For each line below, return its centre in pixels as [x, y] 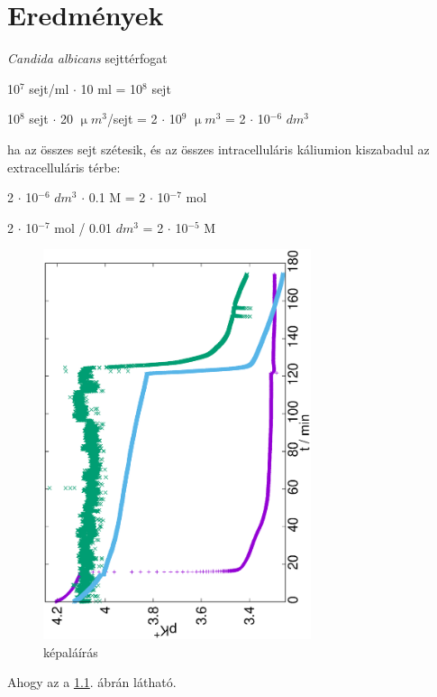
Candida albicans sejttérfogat [87, 58]
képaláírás [71, 651]
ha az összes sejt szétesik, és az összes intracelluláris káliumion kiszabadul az [218, 149]
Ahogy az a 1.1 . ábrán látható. [92, 682]
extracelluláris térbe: [64, 167]
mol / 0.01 [83, 227]
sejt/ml [49, 88]
